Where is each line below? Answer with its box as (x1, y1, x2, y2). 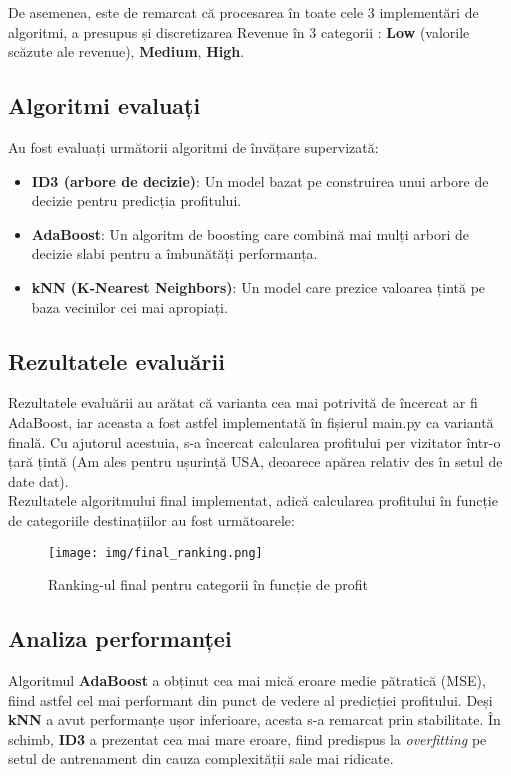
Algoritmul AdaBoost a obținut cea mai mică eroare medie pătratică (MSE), (8, 669, 486, 690)
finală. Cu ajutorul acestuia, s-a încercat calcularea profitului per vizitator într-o (8, 431, 501, 452)
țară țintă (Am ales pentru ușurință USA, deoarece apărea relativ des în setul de (8, 451, 503, 472)
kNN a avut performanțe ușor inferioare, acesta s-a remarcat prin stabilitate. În (8, 709, 501, 730)
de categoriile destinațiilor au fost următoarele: (8, 509, 295, 530)
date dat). (8, 470, 69, 491)
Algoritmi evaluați (8, 90, 201, 121)
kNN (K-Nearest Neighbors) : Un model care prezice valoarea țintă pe (31, 276, 486, 297)
